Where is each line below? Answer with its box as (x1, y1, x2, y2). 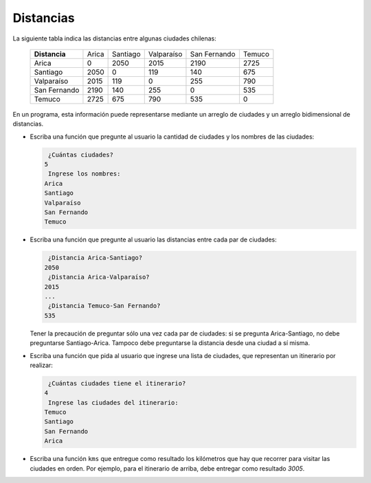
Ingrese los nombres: (48, 170, 121, 178)
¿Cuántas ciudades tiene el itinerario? (48, 379, 186, 387)
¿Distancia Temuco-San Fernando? (48, 302, 161, 310)
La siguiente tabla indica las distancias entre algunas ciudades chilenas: (12, 34, 216, 43)
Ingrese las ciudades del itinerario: (48, 399, 179, 406)
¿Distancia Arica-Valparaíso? (48, 273, 150, 281)
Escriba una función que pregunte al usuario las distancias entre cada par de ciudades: (30, 235, 278, 244)
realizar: (30, 361, 53, 369)
